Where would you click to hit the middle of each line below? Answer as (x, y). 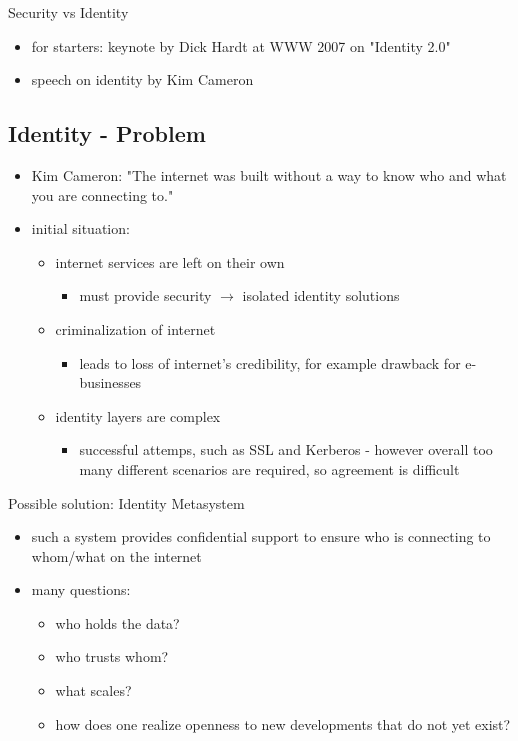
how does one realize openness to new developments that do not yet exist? (283, 723)
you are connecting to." (102, 194)
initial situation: (80, 228)
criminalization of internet (135, 328)
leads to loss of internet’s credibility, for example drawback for (270, 362)
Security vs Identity (68, 12)
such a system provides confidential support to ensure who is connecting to (261, 536)
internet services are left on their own (170, 261)
